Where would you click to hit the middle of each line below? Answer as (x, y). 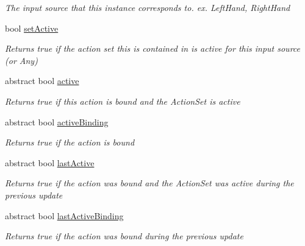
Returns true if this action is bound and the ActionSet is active (123, 101)
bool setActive (32, 28)
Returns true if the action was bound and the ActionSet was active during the (149, 183)
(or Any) (21, 60)
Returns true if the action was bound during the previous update (124, 236)
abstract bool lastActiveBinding (64, 215)
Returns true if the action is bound (70, 142)
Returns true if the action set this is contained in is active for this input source (152, 48)
